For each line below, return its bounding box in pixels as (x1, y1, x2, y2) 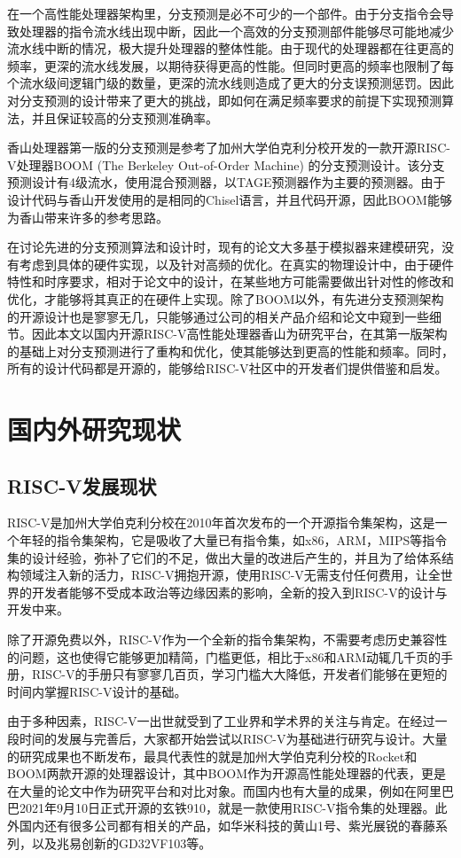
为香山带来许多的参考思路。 (7, 207, 168, 226)
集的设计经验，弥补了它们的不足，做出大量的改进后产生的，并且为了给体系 (7, 548, 441, 566)
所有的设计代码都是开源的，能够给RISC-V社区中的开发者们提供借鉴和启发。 (7, 359, 448, 378)
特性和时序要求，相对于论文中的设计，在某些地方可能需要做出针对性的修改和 (7, 272, 454, 291)
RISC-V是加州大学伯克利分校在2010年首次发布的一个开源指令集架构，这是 (7, 513, 435, 532)
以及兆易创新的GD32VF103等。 (31, 833, 212, 852)
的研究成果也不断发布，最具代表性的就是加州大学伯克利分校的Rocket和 (7, 746, 418, 765)
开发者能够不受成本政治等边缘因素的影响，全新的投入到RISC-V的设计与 (31, 582, 448, 601)
